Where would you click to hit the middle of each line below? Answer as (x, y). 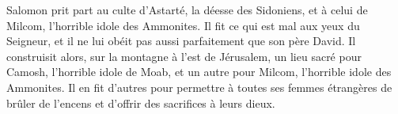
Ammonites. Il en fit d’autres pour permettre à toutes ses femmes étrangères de (199, 87)
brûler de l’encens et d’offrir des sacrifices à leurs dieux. (141, 103)
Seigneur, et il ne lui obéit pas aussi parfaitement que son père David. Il (181, 41)
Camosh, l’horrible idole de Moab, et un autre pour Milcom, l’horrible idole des (199, 72)
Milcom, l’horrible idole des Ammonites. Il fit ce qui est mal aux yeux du (183, 25)
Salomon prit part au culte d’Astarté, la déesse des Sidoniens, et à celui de (187, 9)
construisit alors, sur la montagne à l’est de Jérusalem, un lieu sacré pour (184, 56)
